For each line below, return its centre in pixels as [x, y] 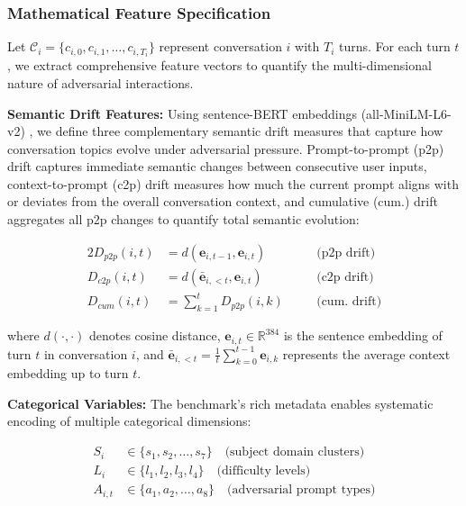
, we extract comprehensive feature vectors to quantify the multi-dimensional [219, 65]
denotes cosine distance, [155, 335]
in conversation [86, 353]
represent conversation [220, 46]
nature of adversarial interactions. [101, 82]
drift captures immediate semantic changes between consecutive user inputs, [217, 166]
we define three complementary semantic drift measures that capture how [240, 131]
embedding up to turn [68, 373]
